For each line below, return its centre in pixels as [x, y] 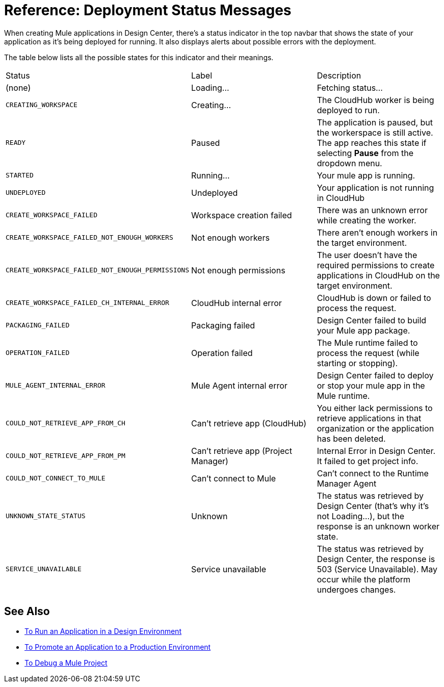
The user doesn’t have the [367, 255]
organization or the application [375, 428]
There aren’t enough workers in [377, 232]
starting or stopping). [357, 363]
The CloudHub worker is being [375, 100]
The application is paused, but [375, 122]
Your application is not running [375, 187]
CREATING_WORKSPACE [42, 105]
